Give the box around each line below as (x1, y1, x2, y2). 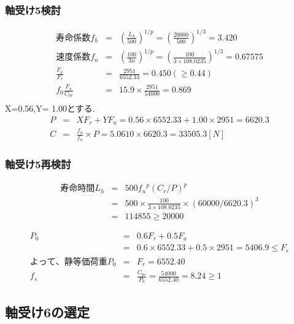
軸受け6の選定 (5, 302, 90, 321)
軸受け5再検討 (5, 156, 71, 172)
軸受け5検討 (5, 2, 61, 17)
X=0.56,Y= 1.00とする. (5, 102, 95, 115)
